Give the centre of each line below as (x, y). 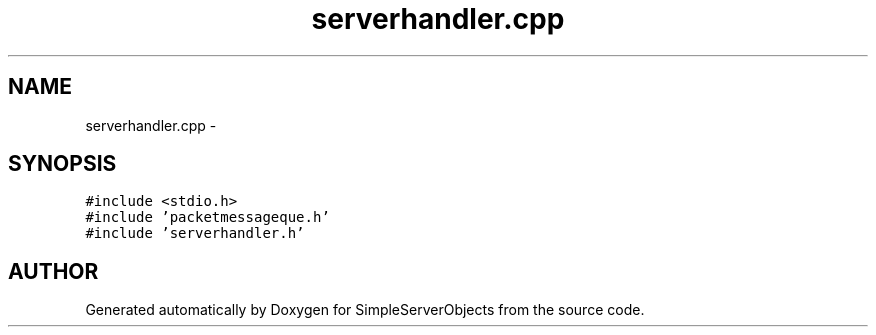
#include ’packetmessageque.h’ (207, 217)
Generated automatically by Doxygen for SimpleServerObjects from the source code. (365, 310)
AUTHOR (53, 271)
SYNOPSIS (62, 164)
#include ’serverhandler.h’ (195, 233)
